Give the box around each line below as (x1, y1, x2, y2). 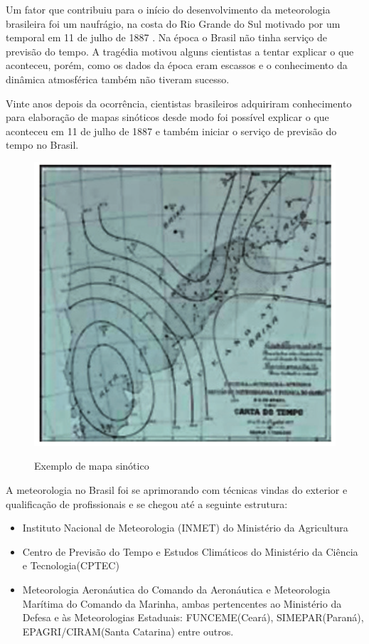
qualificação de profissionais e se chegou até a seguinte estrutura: (6, 496, 288, 511)
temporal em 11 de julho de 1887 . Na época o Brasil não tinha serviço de (6, 30, 327, 45)
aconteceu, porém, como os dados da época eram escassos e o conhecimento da (6, 58, 348, 73)
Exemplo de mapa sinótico (34, 458, 149, 473)
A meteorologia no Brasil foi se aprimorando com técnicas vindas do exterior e (6, 482, 348, 497)
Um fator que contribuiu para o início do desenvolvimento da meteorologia (6, 2, 331, 16)
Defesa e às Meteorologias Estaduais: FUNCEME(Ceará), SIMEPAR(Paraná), (22, 610, 364, 625)
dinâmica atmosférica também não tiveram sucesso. (6, 71, 230, 86)
